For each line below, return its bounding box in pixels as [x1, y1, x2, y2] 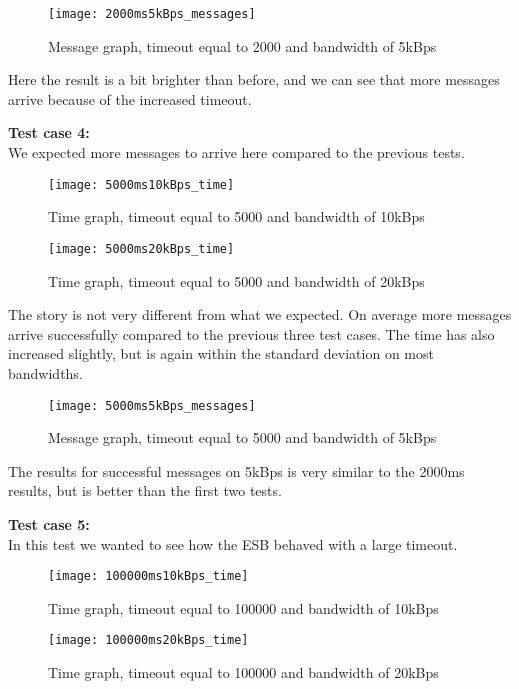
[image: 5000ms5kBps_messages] [48, 398, 256, 413]
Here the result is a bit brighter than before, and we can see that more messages [8, 69, 500, 90]
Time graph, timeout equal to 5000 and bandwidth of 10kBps [48, 206, 425, 227]
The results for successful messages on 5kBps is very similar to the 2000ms [8, 460, 465, 481]
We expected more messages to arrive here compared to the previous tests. [8, 142, 465, 163]
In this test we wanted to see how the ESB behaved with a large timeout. [8, 533, 458, 554]
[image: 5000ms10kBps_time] [48, 177, 235, 192]
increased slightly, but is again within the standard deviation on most [8, 343, 434, 364]
